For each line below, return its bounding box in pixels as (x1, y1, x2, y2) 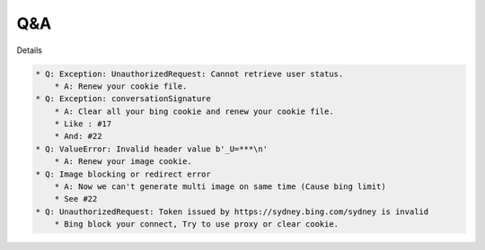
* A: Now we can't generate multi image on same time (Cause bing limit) (54, 182, 386, 192)
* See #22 (54, 194, 98, 204)
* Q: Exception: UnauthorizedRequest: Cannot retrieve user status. (35, 68, 344, 79)
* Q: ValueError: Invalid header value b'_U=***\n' (35, 143, 269, 154)
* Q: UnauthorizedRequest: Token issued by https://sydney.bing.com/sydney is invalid (35, 206, 429, 217)
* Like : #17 (54, 119, 112, 129)
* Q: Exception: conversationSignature (35, 94, 211, 104)
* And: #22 (54, 131, 102, 142)
